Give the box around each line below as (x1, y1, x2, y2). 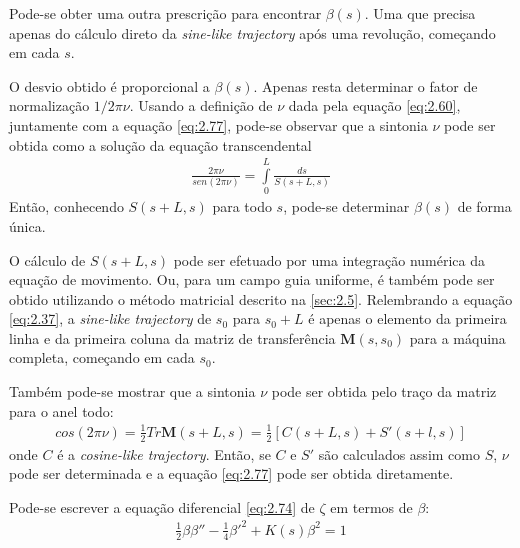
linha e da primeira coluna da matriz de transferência (9, 327, 336, 348)
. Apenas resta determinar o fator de (253, 75, 478, 96)
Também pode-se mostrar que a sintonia (9, 381, 256, 402)
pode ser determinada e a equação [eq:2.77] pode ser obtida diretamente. (9, 463, 454, 484)
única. (9, 215, 46, 236)
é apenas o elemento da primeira (308, 308, 507, 329)
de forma (457, 196, 512, 217)
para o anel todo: (9, 400, 114, 421)
